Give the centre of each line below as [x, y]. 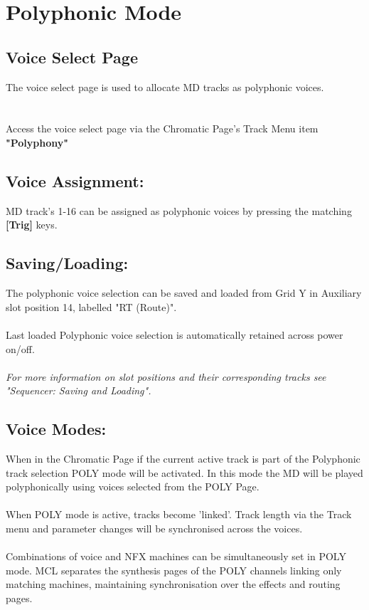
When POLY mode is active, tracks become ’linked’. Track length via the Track [179, 514]
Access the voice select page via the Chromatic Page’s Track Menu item [162, 128]
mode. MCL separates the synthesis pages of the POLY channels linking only [174, 570]
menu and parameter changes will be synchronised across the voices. [154, 529]
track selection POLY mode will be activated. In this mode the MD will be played [184, 472]
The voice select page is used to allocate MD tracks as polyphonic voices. [165, 86]
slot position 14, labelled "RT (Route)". [91, 306]
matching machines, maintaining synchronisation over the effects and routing [173, 584]
